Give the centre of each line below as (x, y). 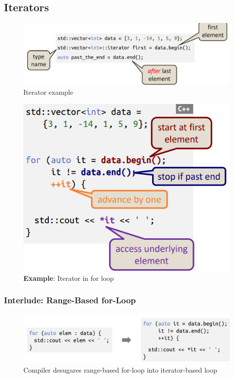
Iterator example (48, 92)
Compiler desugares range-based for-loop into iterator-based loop (120, 369)
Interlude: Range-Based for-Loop (70, 300)
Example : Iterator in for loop (69, 278)
